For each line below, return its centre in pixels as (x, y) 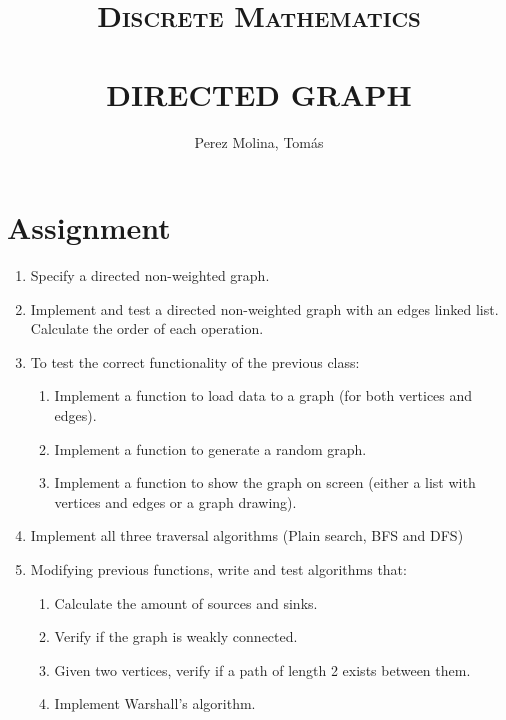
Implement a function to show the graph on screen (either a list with (265, 482)
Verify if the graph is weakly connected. (176, 636)
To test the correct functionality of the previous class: (195, 361)
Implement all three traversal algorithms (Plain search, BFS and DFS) (247, 535)
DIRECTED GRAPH (259, 93)
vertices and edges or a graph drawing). (175, 501)
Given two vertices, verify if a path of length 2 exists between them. (262, 669)
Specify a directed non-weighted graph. (150, 275)
